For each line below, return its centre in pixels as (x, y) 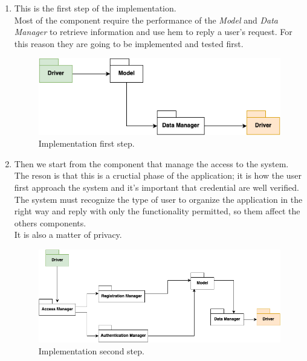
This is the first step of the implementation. (95, 8)
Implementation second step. (91, 350)
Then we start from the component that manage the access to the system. (151, 163)
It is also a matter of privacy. (68, 235)
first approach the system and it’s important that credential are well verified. (157, 187)
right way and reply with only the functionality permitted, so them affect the (157, 211)
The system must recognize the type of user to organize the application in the (158, 199)
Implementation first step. (86, 143)
